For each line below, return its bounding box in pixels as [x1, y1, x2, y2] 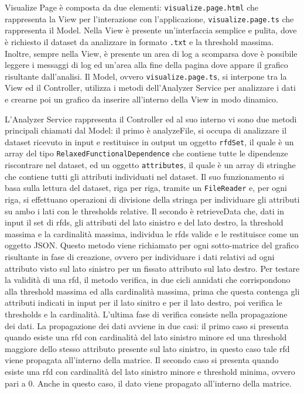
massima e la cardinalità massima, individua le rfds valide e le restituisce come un [5, 227, 299, 240]
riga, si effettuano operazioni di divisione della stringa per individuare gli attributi [5, 193, 300, 205]
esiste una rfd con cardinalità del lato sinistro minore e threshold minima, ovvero [5, 365, 295, 377]
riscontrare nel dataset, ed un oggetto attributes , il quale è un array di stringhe [5, 159, 296, 171]
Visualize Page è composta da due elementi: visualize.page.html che [5, 1, 259, 13]
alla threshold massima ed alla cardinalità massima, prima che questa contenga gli [5, 285, 300, 297]
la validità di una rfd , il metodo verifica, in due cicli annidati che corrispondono [5, 274, 291, 286]
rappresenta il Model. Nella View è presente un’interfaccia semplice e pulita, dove [5, 24, 297, 36]
